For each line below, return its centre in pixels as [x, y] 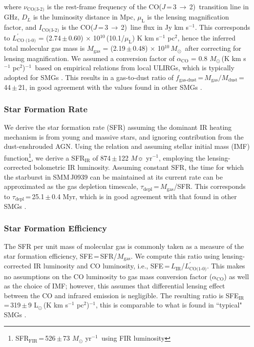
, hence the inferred [207, 37]
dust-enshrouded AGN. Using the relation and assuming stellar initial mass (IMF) [127, 146]
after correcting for [213, 48]
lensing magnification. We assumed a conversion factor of [89, 58]
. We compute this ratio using [175, 255]
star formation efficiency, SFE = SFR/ [61, 255]
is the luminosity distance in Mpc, [84, 17]
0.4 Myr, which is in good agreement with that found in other [144, 196]
